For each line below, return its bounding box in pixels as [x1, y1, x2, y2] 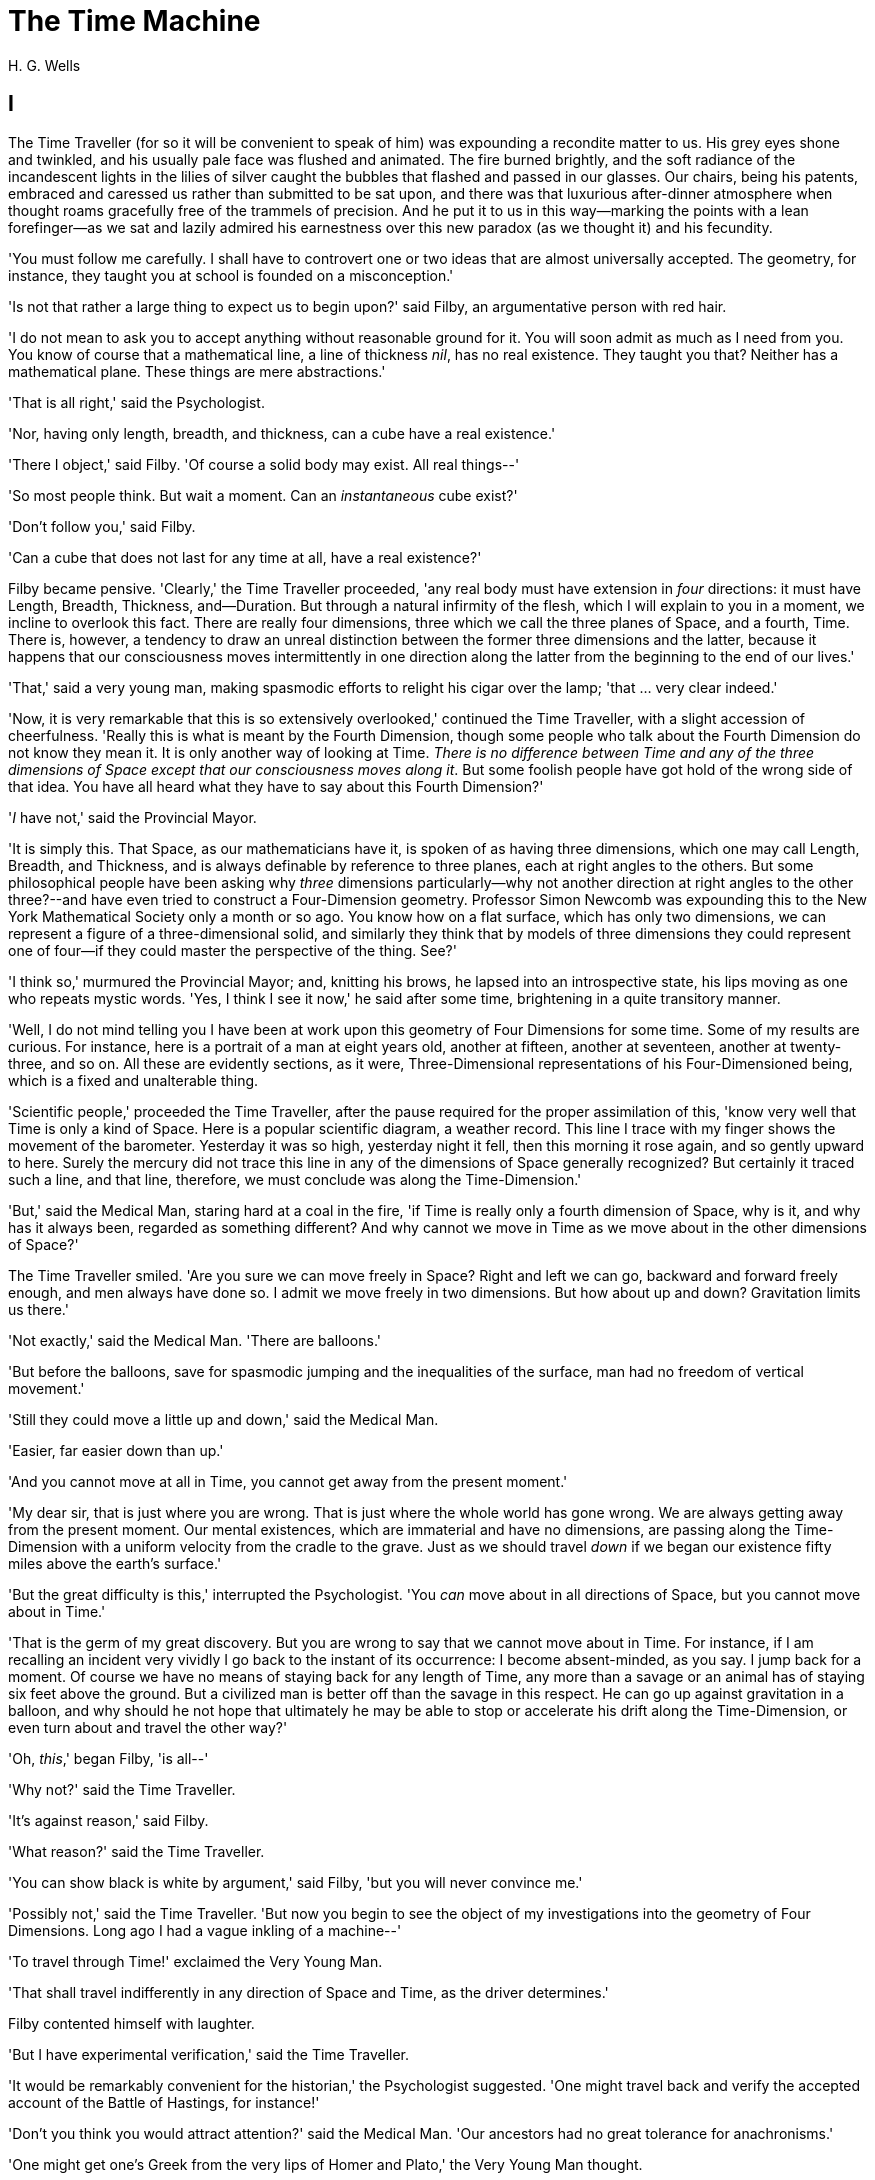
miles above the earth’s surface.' [8, 1554, 222, 1572]
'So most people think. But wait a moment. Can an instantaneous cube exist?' [8, 486, 518, 504]
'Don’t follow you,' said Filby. [8, 517, 196, 535]
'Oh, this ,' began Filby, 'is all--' [8, 1749, 209, 1767]
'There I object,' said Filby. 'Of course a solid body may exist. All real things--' [8, 455, 520, 473]
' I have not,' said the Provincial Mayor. [8, 808, 257, 826]
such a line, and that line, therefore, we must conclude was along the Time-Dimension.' [8, 1170, 582, 1188]
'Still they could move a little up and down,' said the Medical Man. [8, 1410, 439, 1428]
